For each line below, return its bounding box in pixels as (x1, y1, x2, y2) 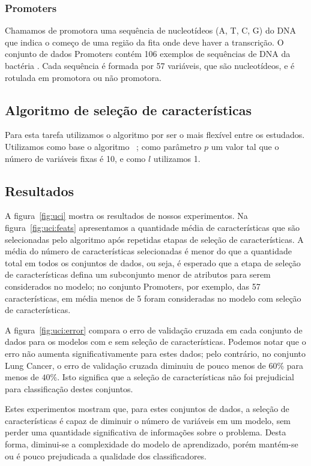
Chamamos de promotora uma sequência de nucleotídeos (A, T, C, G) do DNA (5, 24, 297, 37)
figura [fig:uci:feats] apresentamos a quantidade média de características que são (5, 221, 300, 233)
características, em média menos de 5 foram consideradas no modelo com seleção (5, 291, 301, 304)
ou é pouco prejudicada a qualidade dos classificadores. (5, 449, 207, 462)
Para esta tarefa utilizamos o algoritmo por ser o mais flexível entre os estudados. (5, 128, 305, 141)
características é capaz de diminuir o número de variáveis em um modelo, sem (5, 414, 291, 426)
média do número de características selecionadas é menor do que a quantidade (5, 245, 292, 257)
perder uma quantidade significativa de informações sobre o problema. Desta (5, 426, 286, 438)
